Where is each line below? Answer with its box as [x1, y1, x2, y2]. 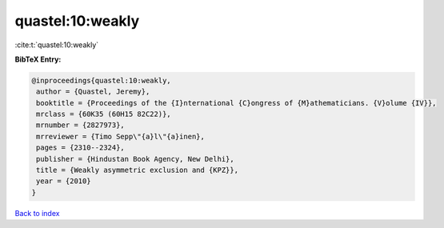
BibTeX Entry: [14, 54, 62, 64]
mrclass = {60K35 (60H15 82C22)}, [36, 110, 171, 119]
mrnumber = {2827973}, [36, 121, 126, 130]
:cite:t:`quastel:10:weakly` [14, 40, 99, 50]
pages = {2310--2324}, [36, 143, 126, 152]
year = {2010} [36, 177, 91, 186]
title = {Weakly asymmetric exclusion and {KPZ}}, [36, 166, 239, 175]
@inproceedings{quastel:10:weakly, [31, 76, 171, 85]
